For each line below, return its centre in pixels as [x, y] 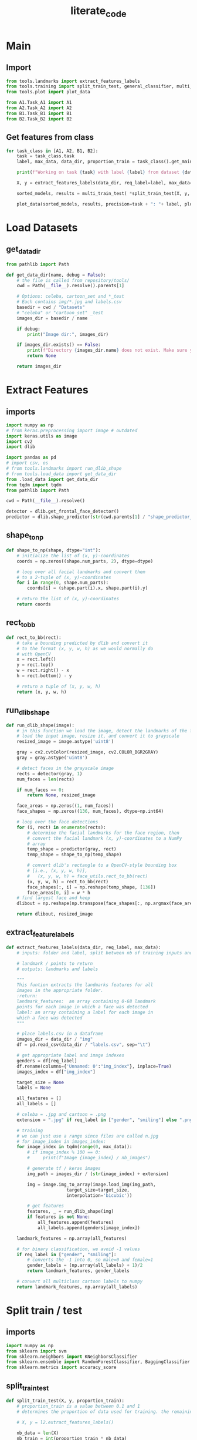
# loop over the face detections [57, 822]
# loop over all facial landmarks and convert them [81, 572]
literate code [98, 12]
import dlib [21, 447]
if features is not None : [59, 1217]
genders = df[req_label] [47, 1061]
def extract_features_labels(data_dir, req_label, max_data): [84, 948]
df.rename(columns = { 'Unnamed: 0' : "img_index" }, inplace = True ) [94, 1066]
